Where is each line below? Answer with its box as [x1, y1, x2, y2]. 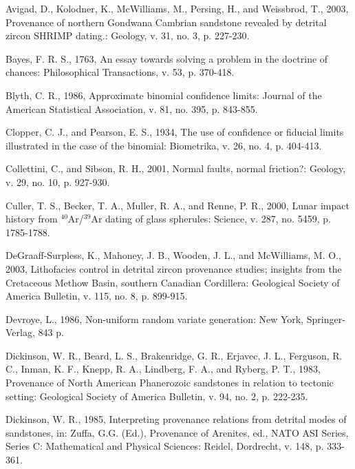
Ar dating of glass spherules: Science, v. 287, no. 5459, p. [91, 211, 331, 226]
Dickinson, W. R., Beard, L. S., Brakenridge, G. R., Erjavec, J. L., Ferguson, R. [6, 348, 343, 362]
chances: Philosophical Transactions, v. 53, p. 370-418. [6, 65, 235, 79]
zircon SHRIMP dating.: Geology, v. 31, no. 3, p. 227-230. [6, 28, 250, 43]
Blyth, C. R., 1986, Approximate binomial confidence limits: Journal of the [6, 87, 322, 102]
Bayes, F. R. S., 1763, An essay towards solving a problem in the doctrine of [6, 51, 328, 65]
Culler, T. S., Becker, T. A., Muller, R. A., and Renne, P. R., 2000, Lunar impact [6, 198, 349, 212]
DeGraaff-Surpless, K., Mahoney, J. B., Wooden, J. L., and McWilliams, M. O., [6, 248, 341, 262]
